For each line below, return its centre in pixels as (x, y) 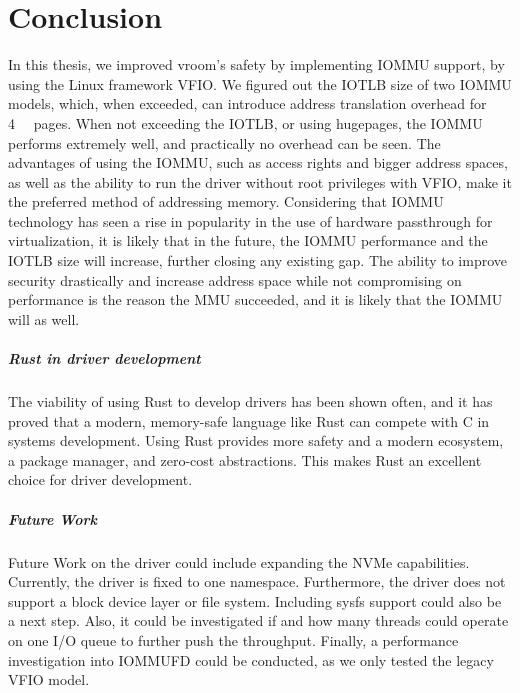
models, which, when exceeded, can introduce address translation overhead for (247, 103)
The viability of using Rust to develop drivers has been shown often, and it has (250, 401)
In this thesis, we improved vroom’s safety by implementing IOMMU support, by (256, 64)
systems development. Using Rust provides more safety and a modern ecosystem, (256, 440)
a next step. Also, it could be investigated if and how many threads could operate (258, 620)
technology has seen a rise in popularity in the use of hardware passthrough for (250, 220)
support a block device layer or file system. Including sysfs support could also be (255, 600)
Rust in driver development (104, 358)
